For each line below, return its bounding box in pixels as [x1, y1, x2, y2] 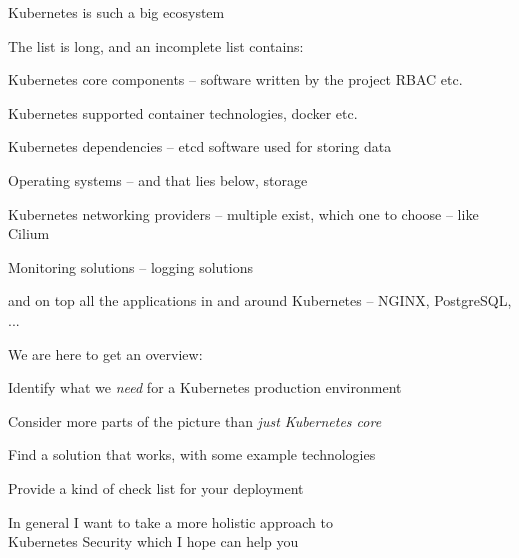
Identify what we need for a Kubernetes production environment [8, 377, 402, 398]
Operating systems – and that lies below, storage [8, 169, 308, 190]
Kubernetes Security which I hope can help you [8, 531, 299, 552]
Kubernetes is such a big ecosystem [8, 2, 225, 22]
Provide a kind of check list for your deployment [8, 477, 304, 498]
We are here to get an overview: [8, 343, 203, 364]
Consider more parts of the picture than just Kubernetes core [8, 410, 382, 431]
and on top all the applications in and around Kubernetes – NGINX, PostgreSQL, [8, 290, 512, 311]
